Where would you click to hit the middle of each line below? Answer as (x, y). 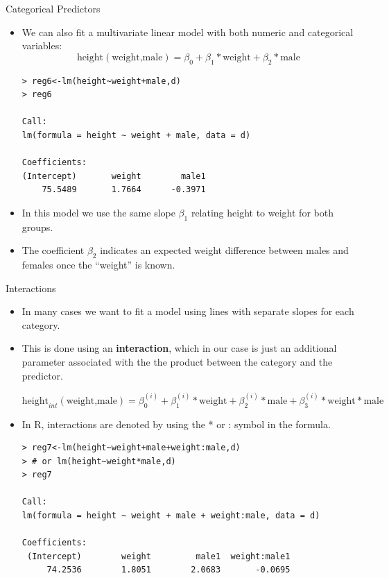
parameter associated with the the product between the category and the (177, 362)
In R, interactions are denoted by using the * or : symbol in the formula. (176, 424)
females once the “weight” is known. (98, 265)
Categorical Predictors (53, 8)
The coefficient (53, 250)
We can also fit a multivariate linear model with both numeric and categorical (188, 32)
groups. (37, 227)
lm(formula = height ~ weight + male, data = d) (136, 135)
